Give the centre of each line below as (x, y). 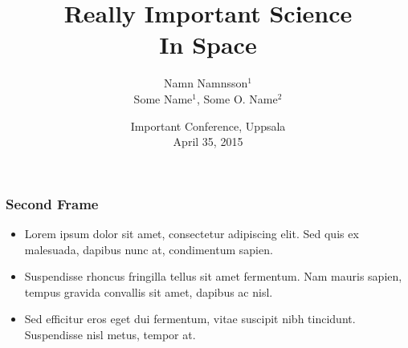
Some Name (163, 98)
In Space (208, 45)
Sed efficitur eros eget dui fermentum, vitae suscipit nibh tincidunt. (190, 319)
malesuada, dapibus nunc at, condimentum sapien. (149, 249)
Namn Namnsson (206, 83)
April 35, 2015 (208, 142)
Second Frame (52, 203)
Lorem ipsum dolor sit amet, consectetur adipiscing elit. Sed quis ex (192, 233)
